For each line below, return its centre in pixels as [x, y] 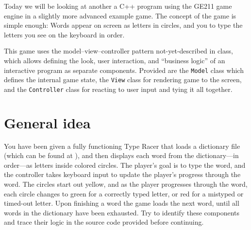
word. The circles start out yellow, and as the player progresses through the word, [126, 184]
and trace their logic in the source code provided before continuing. [104, 222]
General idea [47, 122]
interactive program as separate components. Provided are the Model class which [124, 70]
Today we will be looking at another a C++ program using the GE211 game [118, 6]
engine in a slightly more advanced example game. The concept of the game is [120, 15]
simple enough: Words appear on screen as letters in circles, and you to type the [123, 25]
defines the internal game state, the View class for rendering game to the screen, [123, 80]
